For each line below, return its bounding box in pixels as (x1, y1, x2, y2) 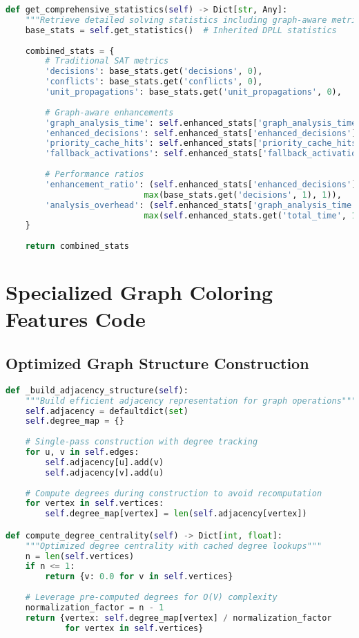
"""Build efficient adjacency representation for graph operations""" (25, 395, 357, 406)
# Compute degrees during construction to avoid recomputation (25, 488, 322, 498)
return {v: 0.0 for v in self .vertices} (45, 572, 233, 582)
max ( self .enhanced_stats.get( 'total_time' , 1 (144, 210, 357, 221)
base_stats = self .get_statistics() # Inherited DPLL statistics (25, 25, 337, 35)
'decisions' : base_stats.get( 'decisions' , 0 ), (45, 66, 263, 77)
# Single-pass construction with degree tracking (25, 437, 258, 447)
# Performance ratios (45, 169, 144, 179)
